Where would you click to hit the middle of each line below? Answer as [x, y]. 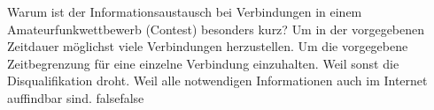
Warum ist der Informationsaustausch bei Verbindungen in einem [185, 11]
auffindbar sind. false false [76, 97]
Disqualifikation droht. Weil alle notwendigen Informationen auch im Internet [217, 81]
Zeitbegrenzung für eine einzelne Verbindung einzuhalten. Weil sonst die [203, 63]
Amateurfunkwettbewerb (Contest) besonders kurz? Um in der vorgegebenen [216, 29]
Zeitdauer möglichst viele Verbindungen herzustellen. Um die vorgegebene [208, 46]
